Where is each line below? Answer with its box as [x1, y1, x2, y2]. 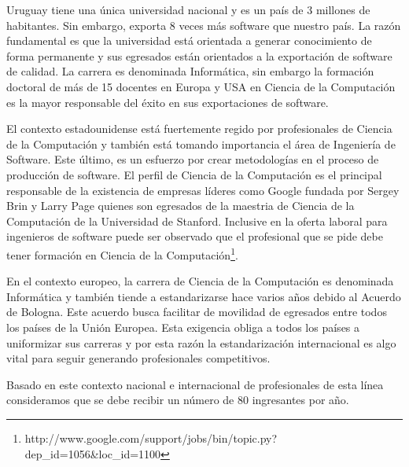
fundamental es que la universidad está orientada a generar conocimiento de [6, 32, 372, 49]
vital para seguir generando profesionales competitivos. [6, 350, 271, 366]
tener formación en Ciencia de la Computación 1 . [6, 244, 238, 263]
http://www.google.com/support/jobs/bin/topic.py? [24, 429, 278, 446]
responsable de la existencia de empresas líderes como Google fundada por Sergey [6, 182, 400, 198]
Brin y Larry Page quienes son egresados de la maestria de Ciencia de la [6, 197, 355, 214]
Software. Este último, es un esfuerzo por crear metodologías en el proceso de [6, 151, 379, 167]
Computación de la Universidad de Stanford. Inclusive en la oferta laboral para [6, 212, 388, 229]
